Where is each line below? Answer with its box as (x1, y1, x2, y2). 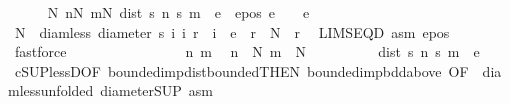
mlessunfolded (8, 80, 94, 101)
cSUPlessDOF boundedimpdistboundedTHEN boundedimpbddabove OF (14, 60, 469, 81)
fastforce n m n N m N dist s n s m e (14, 41, 480, 62)
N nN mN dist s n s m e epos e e (47, 2, 310, 22)
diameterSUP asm (100, 80, 214, 101)
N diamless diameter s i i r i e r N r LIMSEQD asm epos (14, 21, 450, 42)
